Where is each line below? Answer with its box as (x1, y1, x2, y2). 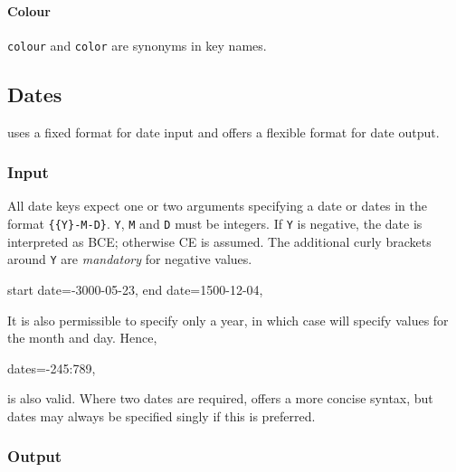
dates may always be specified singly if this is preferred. (7, 406, 316, 425)
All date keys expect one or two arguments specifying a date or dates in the (7, 196, 427, 215)
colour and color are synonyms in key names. (7, 35, 267, 54)
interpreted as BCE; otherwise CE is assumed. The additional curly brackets (7, 231, 432, 250)
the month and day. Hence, (7, 328, 157, 347)
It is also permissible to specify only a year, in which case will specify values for (7, 310, 449, 329)
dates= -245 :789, (7, 358, 96, 377)
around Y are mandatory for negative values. (7, 250, 252, 269)
